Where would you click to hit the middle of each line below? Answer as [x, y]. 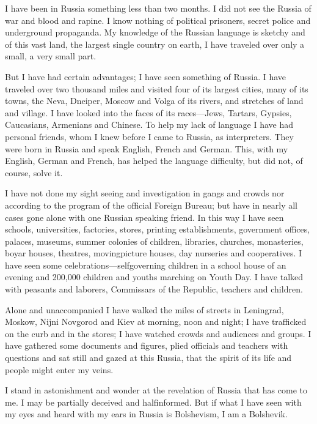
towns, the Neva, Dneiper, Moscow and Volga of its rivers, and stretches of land [154, 101]
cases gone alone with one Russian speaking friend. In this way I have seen [144, 217]
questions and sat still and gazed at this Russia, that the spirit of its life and [148, 358]
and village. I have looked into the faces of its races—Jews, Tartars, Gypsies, [148, 112]
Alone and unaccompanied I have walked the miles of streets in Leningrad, [144, 309]
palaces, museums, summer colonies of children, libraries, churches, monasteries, [154, 241]
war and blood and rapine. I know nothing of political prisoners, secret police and [158, 20]
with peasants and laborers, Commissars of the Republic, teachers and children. [154, 289]
